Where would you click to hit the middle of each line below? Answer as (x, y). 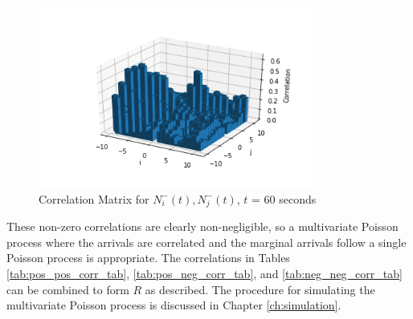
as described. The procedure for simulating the (260, 289)
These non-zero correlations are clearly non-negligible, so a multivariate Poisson (202, 226)
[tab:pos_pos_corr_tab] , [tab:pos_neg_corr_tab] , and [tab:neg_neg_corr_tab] (204, 273)
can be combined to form (68, 289)
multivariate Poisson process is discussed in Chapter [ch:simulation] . (174, 305)
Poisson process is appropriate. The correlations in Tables (148, 258)
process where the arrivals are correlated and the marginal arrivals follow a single (206, 242)
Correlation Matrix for (94, 198)
